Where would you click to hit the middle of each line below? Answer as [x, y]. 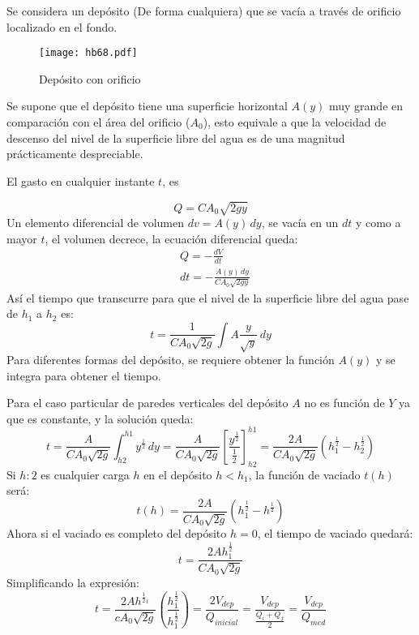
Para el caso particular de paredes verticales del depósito [148, 403]
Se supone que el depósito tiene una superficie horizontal [147, 106]
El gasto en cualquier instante [81, 180]
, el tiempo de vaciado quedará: [335, 533]
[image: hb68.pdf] [88, 53]
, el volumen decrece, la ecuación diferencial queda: [171, 238]
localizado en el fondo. [62, 26]
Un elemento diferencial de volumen [95, 222]
